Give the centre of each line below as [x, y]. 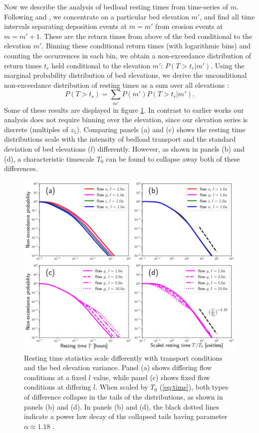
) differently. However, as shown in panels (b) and [169, 149]
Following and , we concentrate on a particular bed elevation [97, 16]
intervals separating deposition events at [66, 26]
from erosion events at [189, 26]
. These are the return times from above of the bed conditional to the [146, 36]
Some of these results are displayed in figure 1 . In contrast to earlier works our [124, 109]
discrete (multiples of [36, 129]
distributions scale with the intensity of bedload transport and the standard [120, 139]
